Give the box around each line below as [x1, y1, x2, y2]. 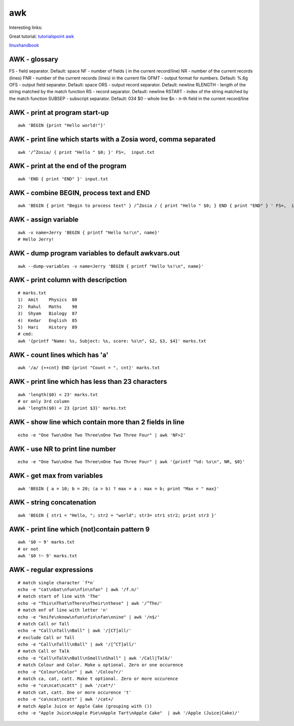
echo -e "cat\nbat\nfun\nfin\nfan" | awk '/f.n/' [18, 586, 140, 592]
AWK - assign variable [9, 216, 79, 224]
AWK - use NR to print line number [9, 445, 116, 453]
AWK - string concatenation [9, 498, 97, 507]
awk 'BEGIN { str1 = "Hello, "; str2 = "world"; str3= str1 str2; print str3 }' [18, 512, 217, 518]
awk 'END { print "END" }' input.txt [18, 176, 109, 182]
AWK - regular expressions [9, 565, 94, 574]
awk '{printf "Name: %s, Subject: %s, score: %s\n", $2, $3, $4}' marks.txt [18, 338, 207, 344]
